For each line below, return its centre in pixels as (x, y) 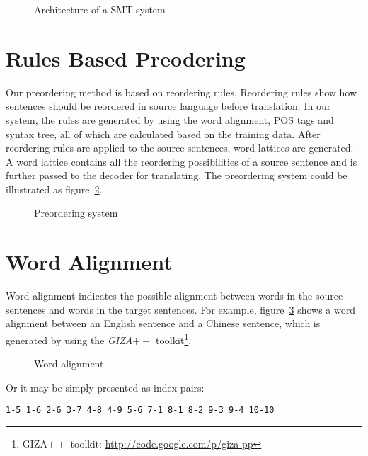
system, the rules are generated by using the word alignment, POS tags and (170, 119)
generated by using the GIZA (69, 340)
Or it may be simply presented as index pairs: (105, 387)
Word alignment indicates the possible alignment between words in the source (174, 296)
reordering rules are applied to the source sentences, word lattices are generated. (180, 148)
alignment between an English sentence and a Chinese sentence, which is (163, 323)
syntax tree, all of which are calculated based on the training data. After (163, 133)
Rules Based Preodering (126, 58)
